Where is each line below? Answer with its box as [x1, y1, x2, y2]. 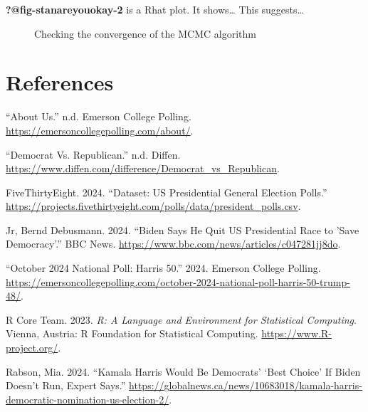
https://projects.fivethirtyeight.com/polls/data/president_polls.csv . [6, 199, 301, 213]
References [6, 68, 114, 97]
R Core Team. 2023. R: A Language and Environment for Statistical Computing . [6, 312, 357, 327]
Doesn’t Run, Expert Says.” [6, 378, 126, 393]
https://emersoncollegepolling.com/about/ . [6, 122, 194, 137]
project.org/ [6, 340, 58, 355]
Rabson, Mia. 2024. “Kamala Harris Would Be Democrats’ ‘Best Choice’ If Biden [6, 364, 361, 379]
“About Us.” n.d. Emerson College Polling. [6, 109, 191, 124]
